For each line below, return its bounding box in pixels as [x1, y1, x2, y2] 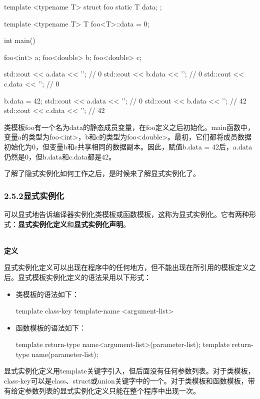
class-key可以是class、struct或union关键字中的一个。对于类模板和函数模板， [4, 375, 248, 386]
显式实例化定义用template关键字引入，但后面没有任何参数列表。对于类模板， [4, 365, 255, 376]
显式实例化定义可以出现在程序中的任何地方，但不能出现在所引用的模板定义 [4, 262, 249, 272]
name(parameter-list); [31, 348, 98, 359]
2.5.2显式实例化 [4, 189, 64, 201]
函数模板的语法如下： [15, 322, 86, 332]
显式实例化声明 [74, 218, 123, 229]
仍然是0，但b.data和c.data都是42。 [4, 151, 116, 161]
